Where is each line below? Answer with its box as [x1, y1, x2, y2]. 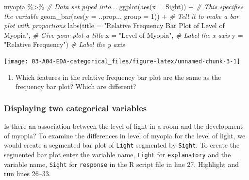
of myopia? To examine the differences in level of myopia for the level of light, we [4, 130, 246, 140]
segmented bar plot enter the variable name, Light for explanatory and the [4, 149, 231, 159]
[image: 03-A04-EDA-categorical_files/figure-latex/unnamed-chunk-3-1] [4, 58, 240, 65]
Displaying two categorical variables [4, 102, 147, 114]
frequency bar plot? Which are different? [15, 81, 136, 91]
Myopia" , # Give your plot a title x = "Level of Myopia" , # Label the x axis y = [4, 30, 243, 40]
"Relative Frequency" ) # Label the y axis [4, 39, 125, 49]
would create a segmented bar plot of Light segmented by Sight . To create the [4, 140, 240, 150]
